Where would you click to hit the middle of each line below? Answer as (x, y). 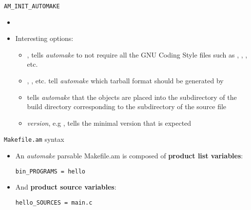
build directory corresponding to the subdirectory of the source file (127, 106)
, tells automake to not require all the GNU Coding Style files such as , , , (137, 54)
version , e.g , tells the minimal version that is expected (109, 123)
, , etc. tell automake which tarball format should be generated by (125, 81)
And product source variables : (66, 187)
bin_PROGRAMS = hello (50, 171)
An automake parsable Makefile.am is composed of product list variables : (129, 156)
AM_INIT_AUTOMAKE (32, 6)
